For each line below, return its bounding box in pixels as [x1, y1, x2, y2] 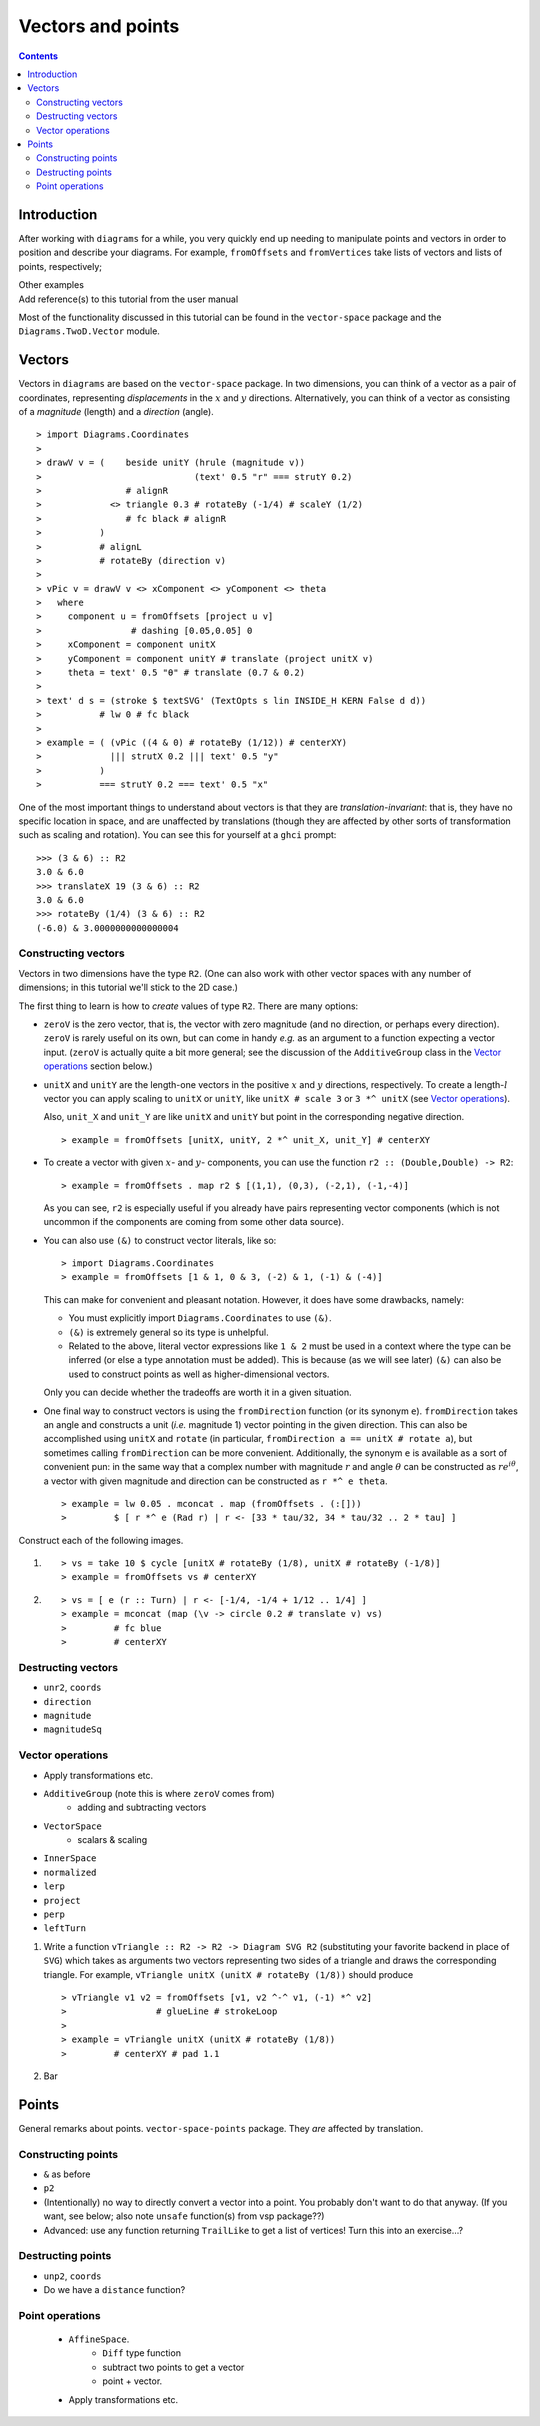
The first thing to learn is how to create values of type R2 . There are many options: [18, 1000, 359, 1012]
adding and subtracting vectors [77, 1801, 207, 1814]
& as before [43, 2168, 91, 2180]
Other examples [18, 279, 85, 291]
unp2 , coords [43, 2270, 102, 2282]
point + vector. [102, 2375, 163, 2387]
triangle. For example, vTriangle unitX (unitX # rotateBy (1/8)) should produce [43, 1968, 414, 1980]
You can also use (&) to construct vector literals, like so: [43, 1234, 277, 1246]
